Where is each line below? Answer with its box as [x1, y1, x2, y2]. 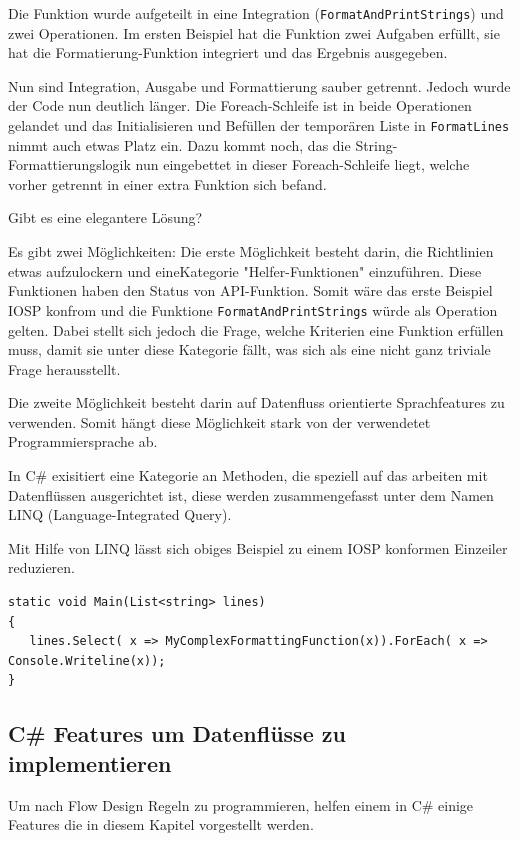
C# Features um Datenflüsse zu [8, 718, 346, 749]
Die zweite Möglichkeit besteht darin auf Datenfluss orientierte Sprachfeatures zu [8, 392, 505, 413]
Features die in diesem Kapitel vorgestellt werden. [8, 814, 314, 835]
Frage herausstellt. [8, 358, 121, 379]
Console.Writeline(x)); [8, 653, 166, 668]
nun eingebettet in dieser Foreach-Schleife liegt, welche [135, 154, 470, 175]
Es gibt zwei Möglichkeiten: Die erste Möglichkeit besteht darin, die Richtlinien [8, 241, 494, 262]
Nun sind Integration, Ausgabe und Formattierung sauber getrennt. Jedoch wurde [8, 75, 511, 96]
